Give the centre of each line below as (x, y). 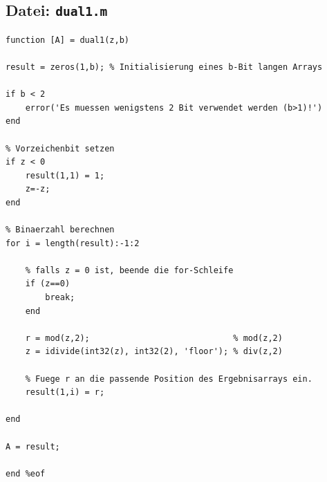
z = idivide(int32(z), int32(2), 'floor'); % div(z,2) (154, 352)
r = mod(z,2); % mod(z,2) (154, 338)
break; (60, 298)
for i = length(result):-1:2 (73, 243)
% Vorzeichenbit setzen (60, 148)
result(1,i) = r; (65, 392)
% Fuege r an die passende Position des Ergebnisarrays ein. (169, 379)
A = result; (33, 446)
